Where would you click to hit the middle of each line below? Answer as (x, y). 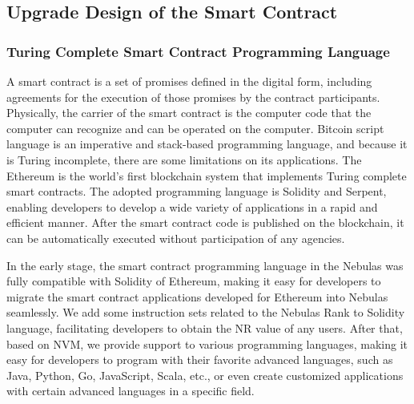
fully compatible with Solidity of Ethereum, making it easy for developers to (194, 281)
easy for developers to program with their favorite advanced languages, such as (200, 360)
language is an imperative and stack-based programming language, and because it (207, 144)
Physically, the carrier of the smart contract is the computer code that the (189, 113)
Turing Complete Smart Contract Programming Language (198, 51)
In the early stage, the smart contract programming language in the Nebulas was (205, 265)
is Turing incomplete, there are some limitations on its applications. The (184, 159)
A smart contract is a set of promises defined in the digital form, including (189, 81)
